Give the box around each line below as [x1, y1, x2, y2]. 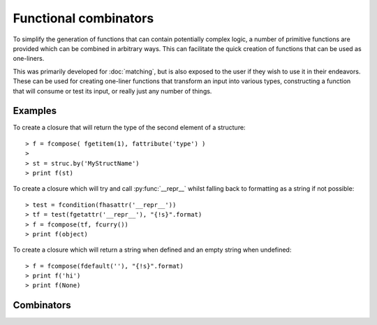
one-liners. [13, 55, 45, 63]
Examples [13, 105, 57, 117]
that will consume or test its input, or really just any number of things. [13, 87, 212, 95]
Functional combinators [13, 10, 154, 26]
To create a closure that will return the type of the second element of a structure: [13, 123, 246, 132]
